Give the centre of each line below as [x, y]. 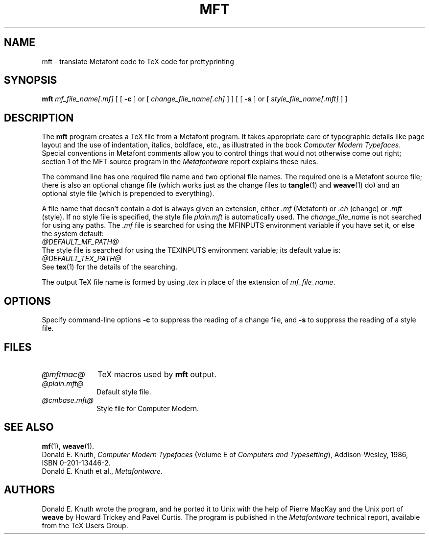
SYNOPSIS [31, 80]
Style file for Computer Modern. [148, 408]
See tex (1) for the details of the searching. [109, 267]
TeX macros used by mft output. [157, 374]
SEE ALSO [29, 427]
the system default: [73, 234]
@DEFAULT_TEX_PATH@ [82, 259]
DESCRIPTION [39, 118]
